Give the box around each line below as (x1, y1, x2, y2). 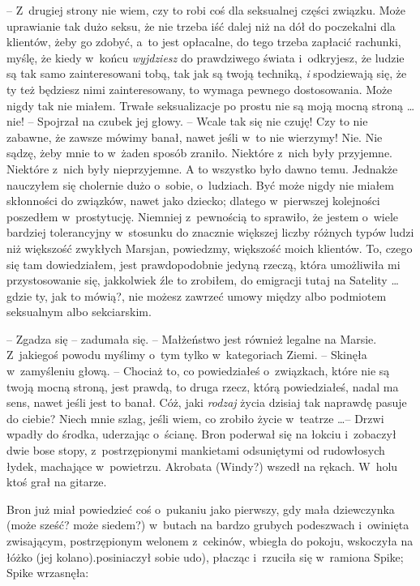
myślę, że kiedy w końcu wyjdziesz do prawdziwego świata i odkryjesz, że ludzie (6, 49, 405, 66)
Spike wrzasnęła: (6, 564, 89, 581)
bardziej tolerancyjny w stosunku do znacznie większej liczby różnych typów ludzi (6, 224, 414, 241)
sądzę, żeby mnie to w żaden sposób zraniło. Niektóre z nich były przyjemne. (6, 144, 392, 161)
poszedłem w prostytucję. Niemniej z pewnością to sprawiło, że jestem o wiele (6, 207, 399, 225)
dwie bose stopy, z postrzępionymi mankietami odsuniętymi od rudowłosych (6, 442, 385, 459)
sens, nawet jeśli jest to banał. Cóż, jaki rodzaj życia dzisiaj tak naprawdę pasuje (6, 394, 407, 411)
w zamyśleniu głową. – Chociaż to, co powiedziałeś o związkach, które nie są (6, 362, 390, 379)
